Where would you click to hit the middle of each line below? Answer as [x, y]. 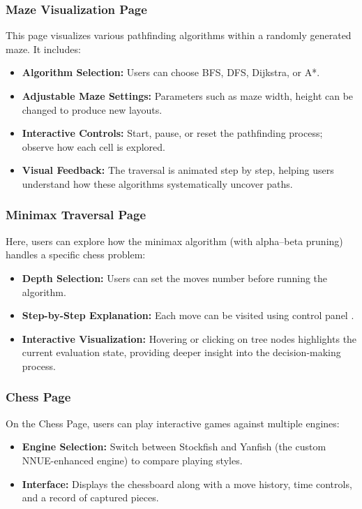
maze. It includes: [43, 49]
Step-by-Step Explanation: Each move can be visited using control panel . [188, 315]
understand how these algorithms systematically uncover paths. [157, 183]
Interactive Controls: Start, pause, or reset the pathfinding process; [172, 133]
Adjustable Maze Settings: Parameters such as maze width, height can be [188, 96]
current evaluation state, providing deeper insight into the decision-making [181, 352]
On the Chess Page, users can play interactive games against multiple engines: [173, 423]
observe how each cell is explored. [93, 146]
